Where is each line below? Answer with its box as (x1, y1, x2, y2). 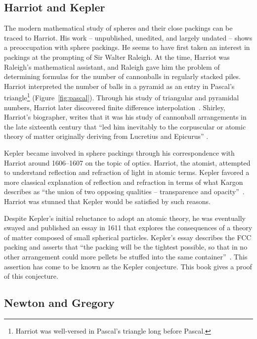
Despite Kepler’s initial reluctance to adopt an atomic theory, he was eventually (4, 212, 246, 223)
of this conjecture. (4, 271, 58, 281)
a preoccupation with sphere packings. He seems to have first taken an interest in (4, 42, 250, 52)
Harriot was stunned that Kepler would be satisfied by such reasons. (4, 196, 211, 206)
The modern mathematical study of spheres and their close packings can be (4, 23, 233, 33)
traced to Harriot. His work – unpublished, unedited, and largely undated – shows (4, 32, 253, 42)
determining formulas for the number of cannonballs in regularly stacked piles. (4, 71, 241, 82)
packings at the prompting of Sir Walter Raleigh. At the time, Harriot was (4, 51, 230, 62)
